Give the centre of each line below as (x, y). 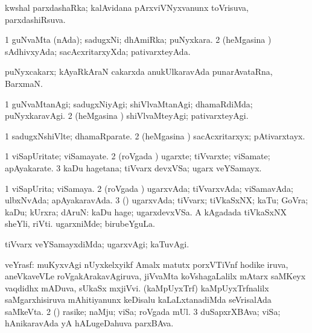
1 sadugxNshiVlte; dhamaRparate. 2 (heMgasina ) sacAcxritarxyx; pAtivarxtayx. (155, 135)
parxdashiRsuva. (35, 19)
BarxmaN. (24, 83)
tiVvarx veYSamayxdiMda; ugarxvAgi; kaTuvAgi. (97, 243)
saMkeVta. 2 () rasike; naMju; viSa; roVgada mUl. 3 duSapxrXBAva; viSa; (143, 311)
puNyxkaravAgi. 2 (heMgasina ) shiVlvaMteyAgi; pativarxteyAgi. (127, 116)
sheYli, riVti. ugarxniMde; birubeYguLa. (80, 224)
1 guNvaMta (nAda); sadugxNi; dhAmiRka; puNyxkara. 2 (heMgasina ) (138, 40)
